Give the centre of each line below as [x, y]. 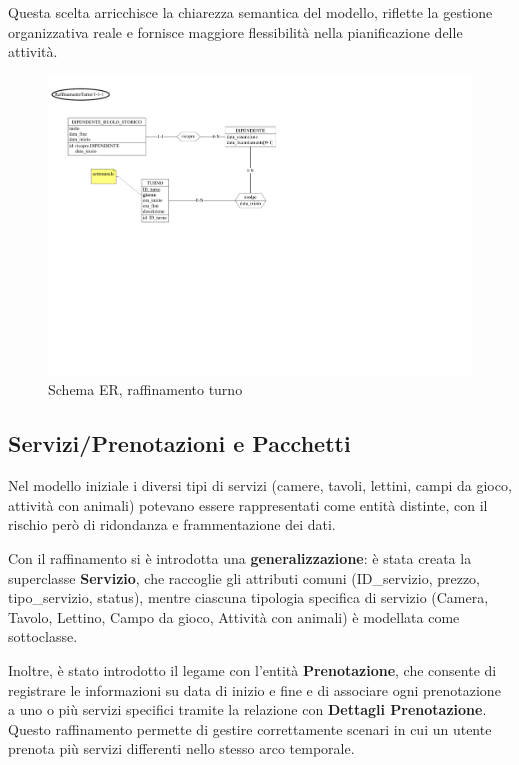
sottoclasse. [43, 636]
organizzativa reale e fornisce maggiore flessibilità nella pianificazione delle [235, 31]
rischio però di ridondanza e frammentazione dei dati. [172, 524]
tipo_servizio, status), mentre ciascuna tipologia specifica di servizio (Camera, [248, 597]
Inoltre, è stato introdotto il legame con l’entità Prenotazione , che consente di [252, 669]
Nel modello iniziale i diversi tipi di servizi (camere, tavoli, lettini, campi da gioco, [260, 485]
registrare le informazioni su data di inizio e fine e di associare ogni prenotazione [254, 689]
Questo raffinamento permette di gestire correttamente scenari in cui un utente [250, 728]
